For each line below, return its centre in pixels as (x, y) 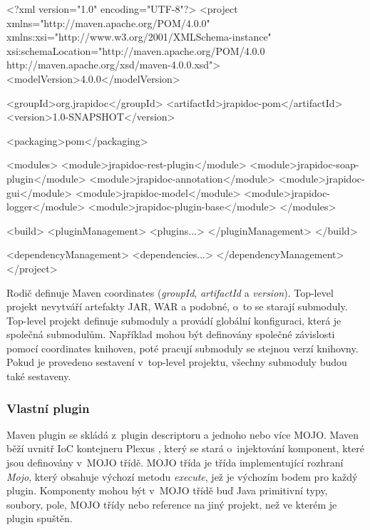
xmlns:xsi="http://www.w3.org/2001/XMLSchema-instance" (139, 37)
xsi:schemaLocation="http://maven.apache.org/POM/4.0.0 (136, 50)
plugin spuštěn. (40, 518)
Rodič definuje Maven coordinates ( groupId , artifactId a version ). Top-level (170, 292)
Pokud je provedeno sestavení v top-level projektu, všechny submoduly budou (177, 362)
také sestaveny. (39, 376)
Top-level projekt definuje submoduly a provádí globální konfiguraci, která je (174, 320)
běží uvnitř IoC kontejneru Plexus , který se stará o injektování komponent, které (185, 448)
